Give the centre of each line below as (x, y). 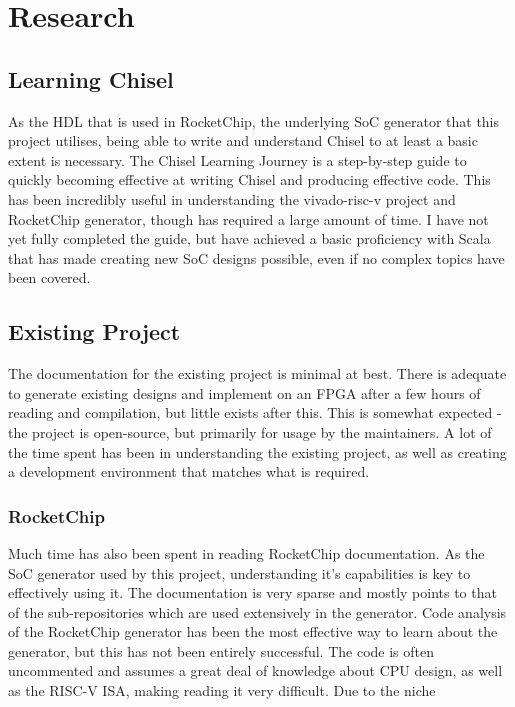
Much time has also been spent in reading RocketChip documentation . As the (246, 552)
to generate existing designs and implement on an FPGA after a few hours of (244, 392)
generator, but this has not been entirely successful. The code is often (221, 650)
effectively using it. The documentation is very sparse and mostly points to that (252, 592)
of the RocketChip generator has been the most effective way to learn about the (253, 631)
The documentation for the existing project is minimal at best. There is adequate (257, 373)
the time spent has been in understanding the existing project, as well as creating (257, 451)
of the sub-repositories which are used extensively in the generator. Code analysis (257, 611)
